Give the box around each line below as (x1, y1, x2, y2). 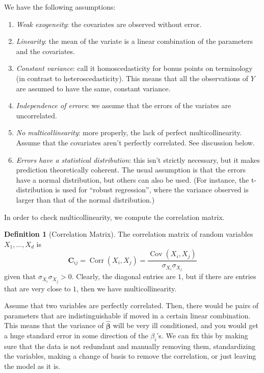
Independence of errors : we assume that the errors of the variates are (16, 100, 231, 111)
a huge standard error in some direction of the (4, 330, 148, 341)
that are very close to (4, 283, 71, 293)
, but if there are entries (181, 271, 256, 282)
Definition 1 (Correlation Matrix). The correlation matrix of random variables (4, 229, 253, 239)
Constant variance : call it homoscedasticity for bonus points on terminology (16, 63, 253, 73)
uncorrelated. (16, 110, 58, 120)
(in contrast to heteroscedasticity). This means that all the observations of (16, 72, 249, 83)
